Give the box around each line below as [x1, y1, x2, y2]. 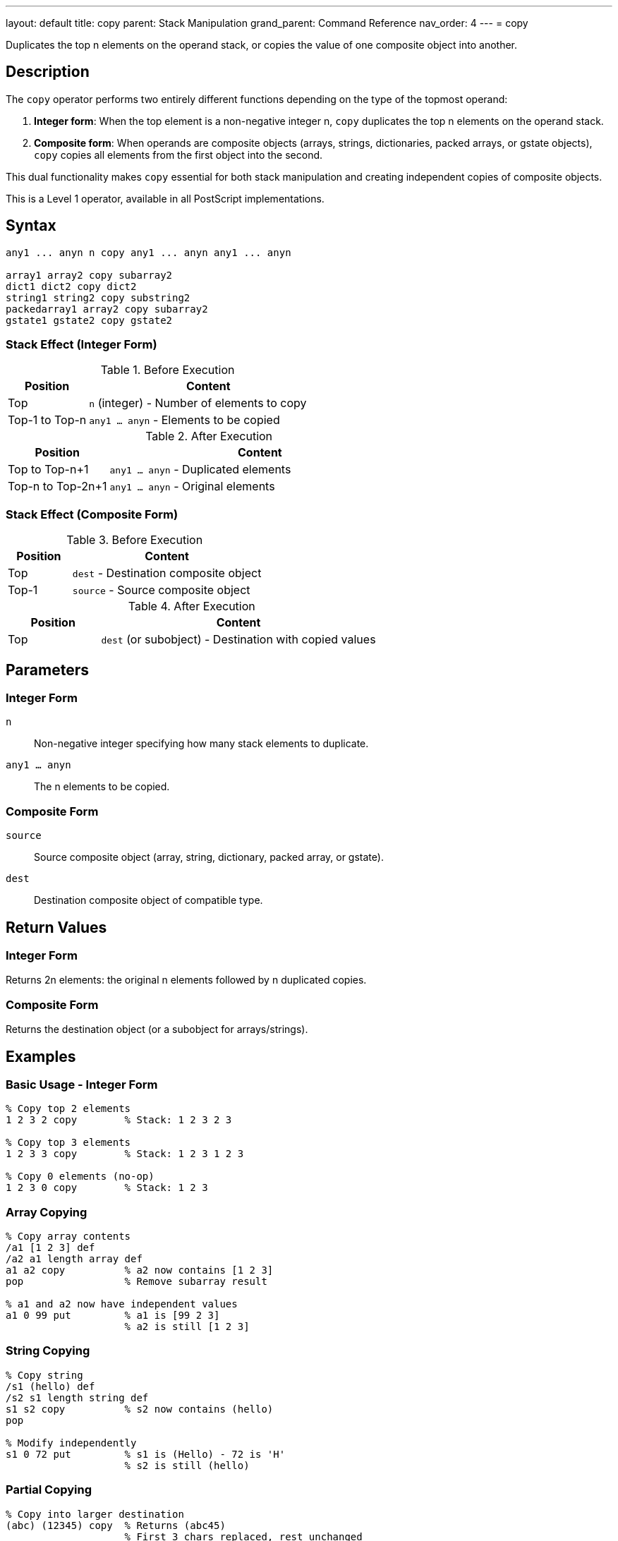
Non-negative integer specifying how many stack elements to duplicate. [34, 737, 369, 750]
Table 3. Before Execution [66, 533, 203, 548]
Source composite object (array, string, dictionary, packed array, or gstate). [34, 851, 384, 864]
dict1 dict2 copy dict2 [6, 280, 137, 292]
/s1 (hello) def [6, 1380, 95, 1392]
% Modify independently [6, 1437, 137, 1449]
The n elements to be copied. [34, 780, 170, 793]
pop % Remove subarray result [6, 1276, 267, 1288]
